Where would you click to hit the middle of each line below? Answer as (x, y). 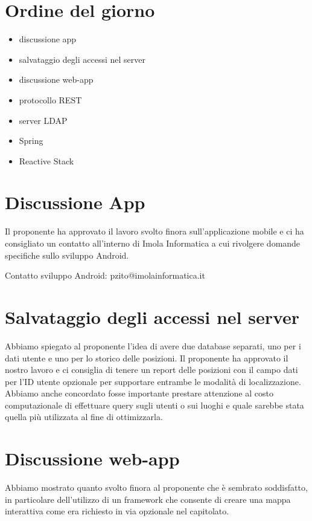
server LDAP (43, 120)
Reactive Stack (46, 160)
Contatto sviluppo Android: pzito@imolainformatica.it (105, 275)
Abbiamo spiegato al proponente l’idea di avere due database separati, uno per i (153, 345)
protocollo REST (50, 99)
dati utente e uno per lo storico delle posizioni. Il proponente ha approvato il (147, 358)
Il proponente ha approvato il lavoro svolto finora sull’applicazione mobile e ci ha (154, 231)
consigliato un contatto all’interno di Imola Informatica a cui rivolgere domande (153, 243)
